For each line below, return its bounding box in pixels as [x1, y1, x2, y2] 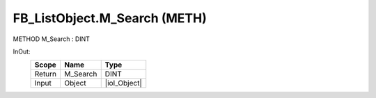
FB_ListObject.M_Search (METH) [13, 10, 207, 26]
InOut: [13, 47, 31, 56]
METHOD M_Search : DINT [13, 35, 91, 43]
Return [34, 70, 57, 79]
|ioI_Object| [104, 79, 143, 88]
